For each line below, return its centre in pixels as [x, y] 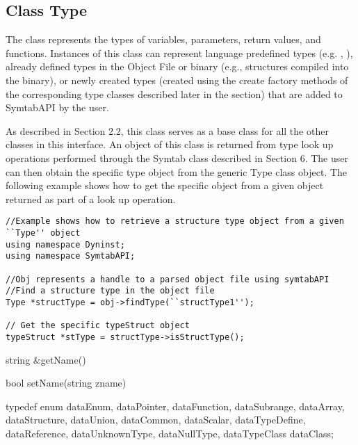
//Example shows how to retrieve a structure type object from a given [175, 221]
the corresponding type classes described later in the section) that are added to [174, 94]
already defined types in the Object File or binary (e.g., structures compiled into [177, 66]
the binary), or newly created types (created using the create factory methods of [177, 80]
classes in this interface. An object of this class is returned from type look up [170, 144]
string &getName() [46, 359]
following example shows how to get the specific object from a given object [165, 185]
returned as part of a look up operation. [91, 199]
